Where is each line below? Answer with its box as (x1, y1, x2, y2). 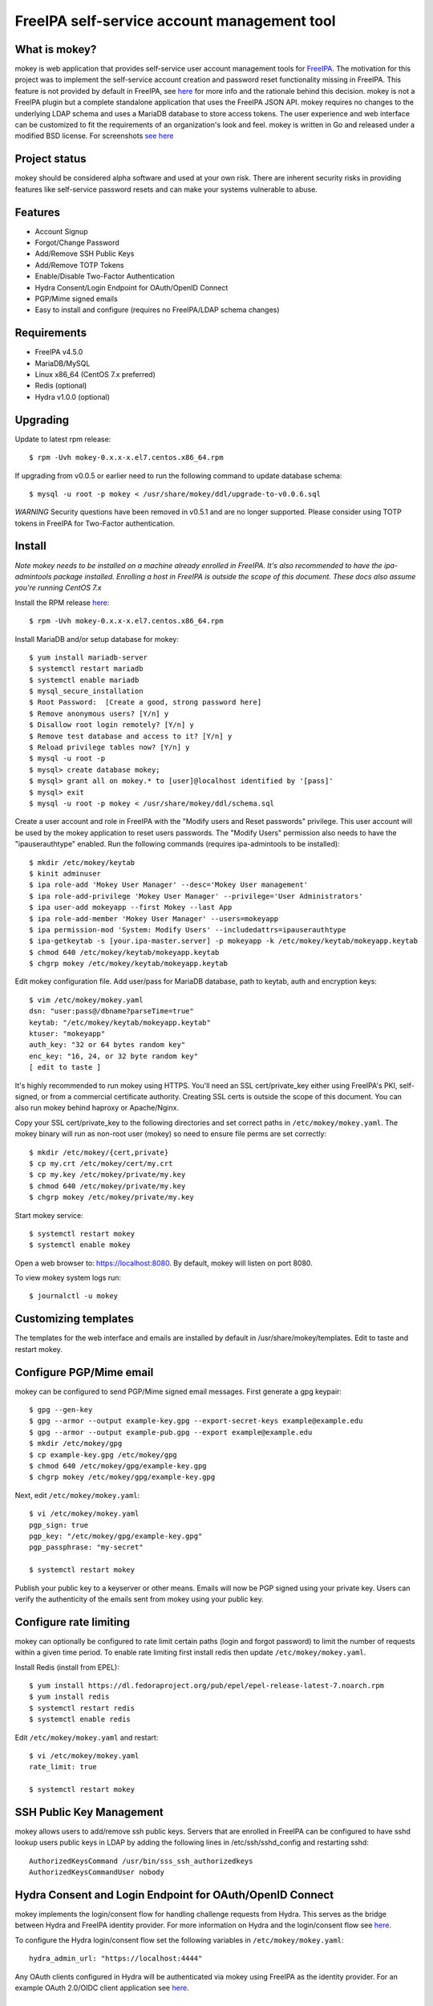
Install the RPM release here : (14, 598, 110, 607)
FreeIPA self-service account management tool (14, 12, 336, 30)
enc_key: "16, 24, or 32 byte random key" (29, 1051, 199, 1061)
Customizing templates (14, 1312, 134, 1326)
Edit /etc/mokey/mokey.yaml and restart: (14, 1732, 159, 1742)
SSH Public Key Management (14, 1805, 164, 1819)
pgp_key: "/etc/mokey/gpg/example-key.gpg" (29, 1531, 203, 1541)
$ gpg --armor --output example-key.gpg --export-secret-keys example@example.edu (29, 1416, 363, 1426)
